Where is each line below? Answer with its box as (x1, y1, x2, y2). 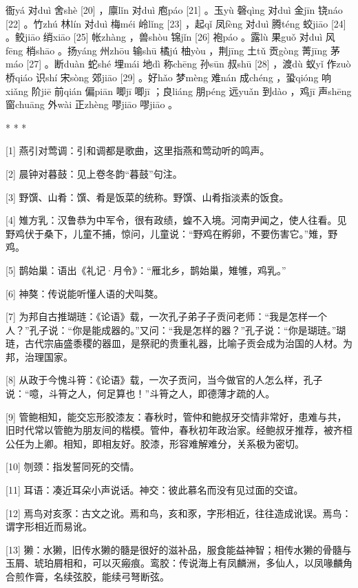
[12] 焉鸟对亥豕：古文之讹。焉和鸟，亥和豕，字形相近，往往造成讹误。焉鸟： (6, 505, 352, 520)
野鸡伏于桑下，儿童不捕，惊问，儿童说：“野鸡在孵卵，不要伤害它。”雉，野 (6, 226, 338, 240)
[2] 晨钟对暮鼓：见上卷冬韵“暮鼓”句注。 (6, 166, 182, 180)
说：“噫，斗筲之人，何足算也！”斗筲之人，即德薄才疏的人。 (6, 386, 275, 401)
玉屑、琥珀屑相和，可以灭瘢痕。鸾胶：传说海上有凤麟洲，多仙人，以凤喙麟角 (6, 556, 352, 570)
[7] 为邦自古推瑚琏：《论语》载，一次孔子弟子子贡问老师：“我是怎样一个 (6, 309, 328, 324)
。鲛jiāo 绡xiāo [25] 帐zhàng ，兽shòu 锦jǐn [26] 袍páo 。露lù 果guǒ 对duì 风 (6, 30, 335, 44)
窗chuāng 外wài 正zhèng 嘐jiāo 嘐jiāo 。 (6, 97, 178, 112)
